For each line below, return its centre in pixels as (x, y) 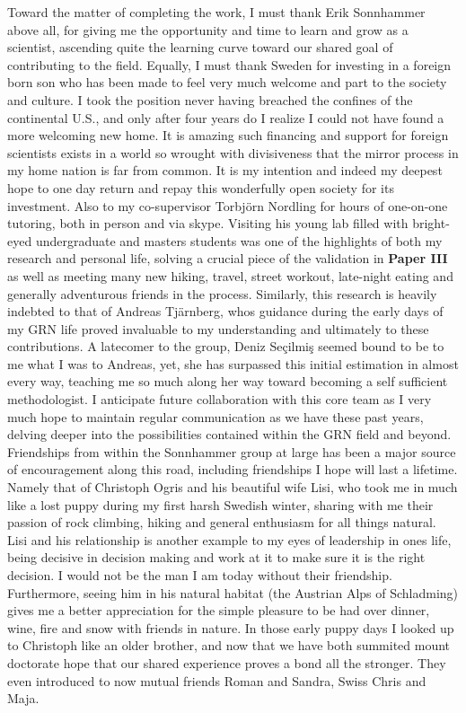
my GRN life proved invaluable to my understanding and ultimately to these (218, 328)
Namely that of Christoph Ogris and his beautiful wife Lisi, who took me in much (233, 487)
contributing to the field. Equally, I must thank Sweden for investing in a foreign (229, 64)
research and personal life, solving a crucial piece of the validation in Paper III (228, 258)
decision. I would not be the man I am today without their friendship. (200, 575)
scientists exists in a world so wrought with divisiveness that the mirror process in (233, 152)
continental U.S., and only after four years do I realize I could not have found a (226, 117)
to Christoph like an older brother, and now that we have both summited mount (229, 645)
